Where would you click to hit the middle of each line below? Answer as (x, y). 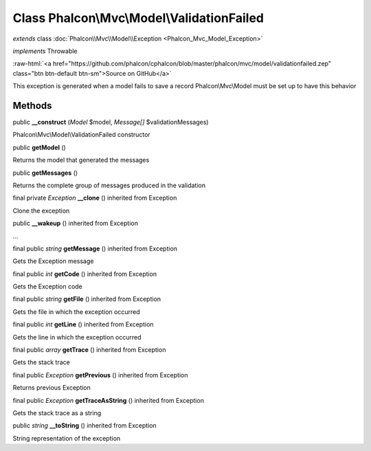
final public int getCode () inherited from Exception (85, 274)
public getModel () (40, 147)
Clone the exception (41, 211)
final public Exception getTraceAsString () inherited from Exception (108, 400)
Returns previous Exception (52, 388)
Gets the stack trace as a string (57, 413)
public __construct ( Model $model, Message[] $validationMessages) (111, 122)
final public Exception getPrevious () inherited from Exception (100, 375)
